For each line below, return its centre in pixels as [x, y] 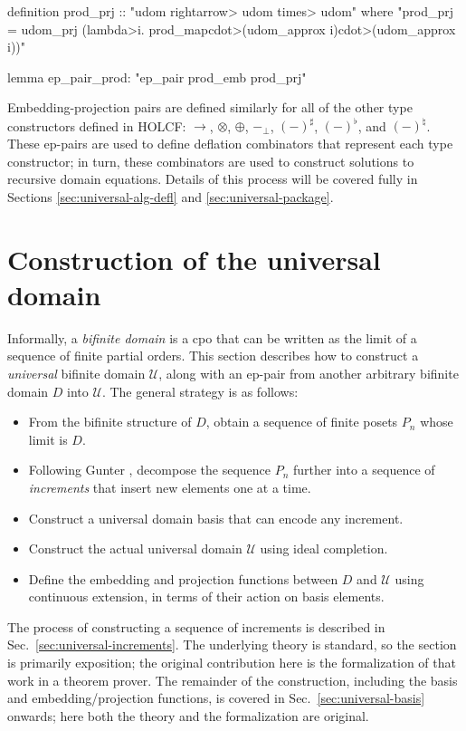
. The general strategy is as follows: [200, 391]
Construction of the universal [194, 259]
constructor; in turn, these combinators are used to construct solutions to [211, 161]
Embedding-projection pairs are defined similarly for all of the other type [210, 107]
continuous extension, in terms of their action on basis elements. [206, 596]
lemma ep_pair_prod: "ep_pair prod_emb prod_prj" [157, 77]
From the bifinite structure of [110, 422]
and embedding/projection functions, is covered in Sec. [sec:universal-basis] [216, 698]
